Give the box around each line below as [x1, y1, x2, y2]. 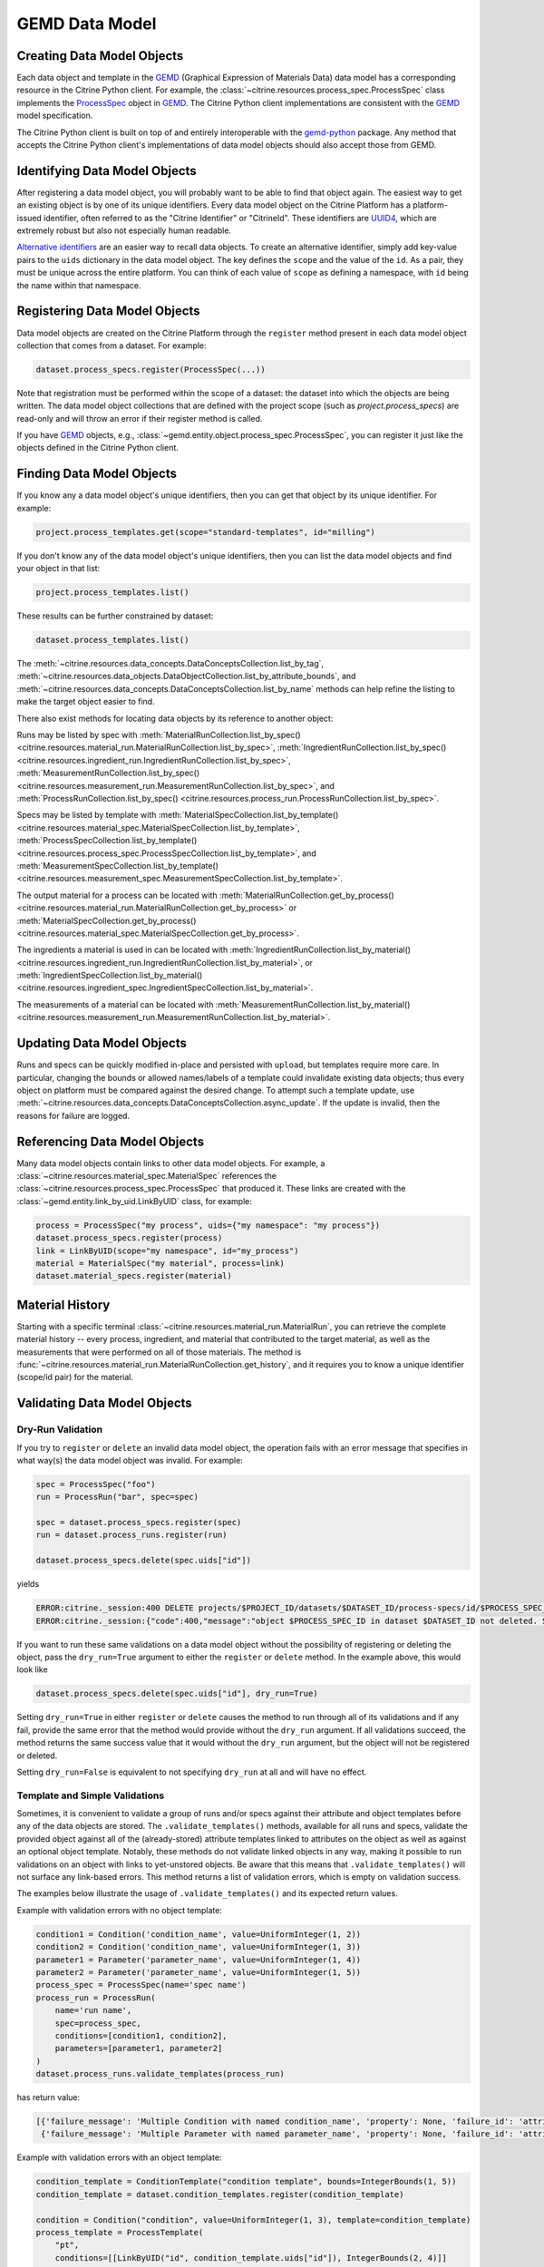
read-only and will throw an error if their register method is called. [16, 413, 263, 423]
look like [16, 1664, 49, 1675]
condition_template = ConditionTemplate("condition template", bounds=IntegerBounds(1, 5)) [35, 2176, 457, 2187]
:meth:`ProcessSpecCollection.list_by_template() [16, 835, 198, 846]
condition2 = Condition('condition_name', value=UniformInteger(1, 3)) [35, 1941, 362, 1952]
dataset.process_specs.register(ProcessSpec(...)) [35, 364, 267, 375]
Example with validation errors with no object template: [16, 1904, 222, 1915]
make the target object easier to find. [16, 696, 155, 707]
